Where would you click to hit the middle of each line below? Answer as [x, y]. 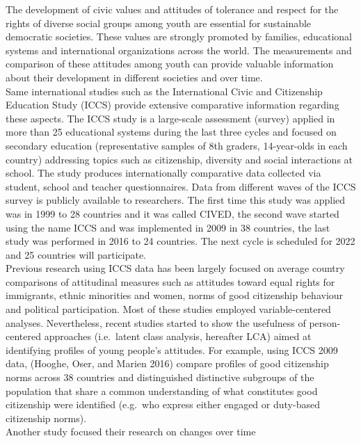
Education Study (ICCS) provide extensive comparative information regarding [173, 105]
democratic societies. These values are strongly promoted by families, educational [179, 37]
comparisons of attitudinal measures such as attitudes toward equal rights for [170, 281]
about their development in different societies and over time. [134, 77]
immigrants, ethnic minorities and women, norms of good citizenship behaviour [175, 295]
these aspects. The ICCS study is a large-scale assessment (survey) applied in [170, 118]
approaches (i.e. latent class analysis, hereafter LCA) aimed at [178, 336]
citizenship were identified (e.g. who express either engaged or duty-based [163, 404]
